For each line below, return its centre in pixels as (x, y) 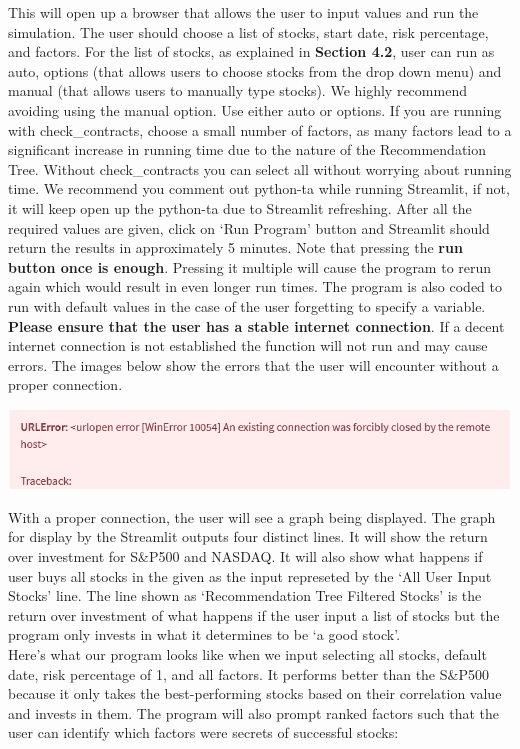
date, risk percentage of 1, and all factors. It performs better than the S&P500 (248, 673)
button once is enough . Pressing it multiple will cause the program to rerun (250, 266)
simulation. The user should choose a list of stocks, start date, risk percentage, (248, 31)
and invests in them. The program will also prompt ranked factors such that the (253, 712)
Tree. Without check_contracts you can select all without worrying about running (260, 168)
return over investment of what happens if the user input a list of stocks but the (254, 614)
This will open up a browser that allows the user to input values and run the (243, 12)
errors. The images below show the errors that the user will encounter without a (253, 364)
